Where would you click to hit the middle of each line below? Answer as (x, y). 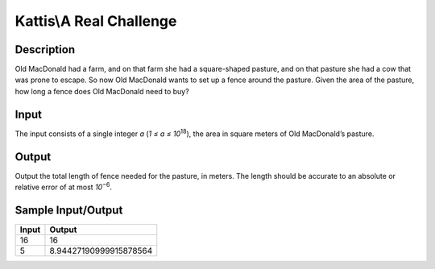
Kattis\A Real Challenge (96, 21)
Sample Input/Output (69, 210)
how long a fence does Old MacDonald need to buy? (102, 91)
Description (45, 50)
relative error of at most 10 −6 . (64, 187)
